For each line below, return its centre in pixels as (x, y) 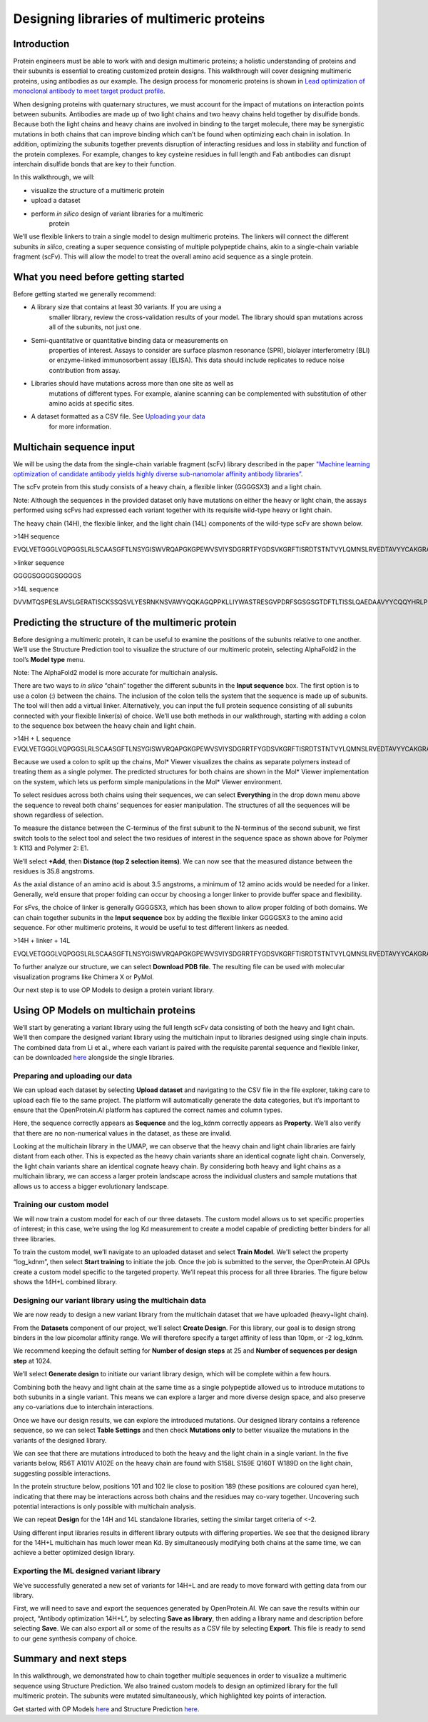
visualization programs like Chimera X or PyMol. (84, 977)
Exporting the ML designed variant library (87, 1571)
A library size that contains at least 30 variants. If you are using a (126, 307)
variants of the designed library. (60, 1440)
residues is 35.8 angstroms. (54, 871)
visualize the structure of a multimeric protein (98, 190)
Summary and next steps (70, 1659)
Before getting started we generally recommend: (85, 294)
